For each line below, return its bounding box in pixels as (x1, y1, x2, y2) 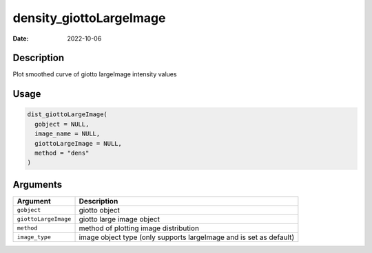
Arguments (12, 179, 63, 190)
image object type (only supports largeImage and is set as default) (79, 232, 295, 242)
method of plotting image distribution (79, 223, 200, 233)
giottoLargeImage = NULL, (34, 140, 122, 147)
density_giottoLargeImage (12, 10, 166, 25)
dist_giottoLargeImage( (27, 111, 108, 118)
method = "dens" (34, 149, 90, 157)
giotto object (79, 205, 121, 214)
